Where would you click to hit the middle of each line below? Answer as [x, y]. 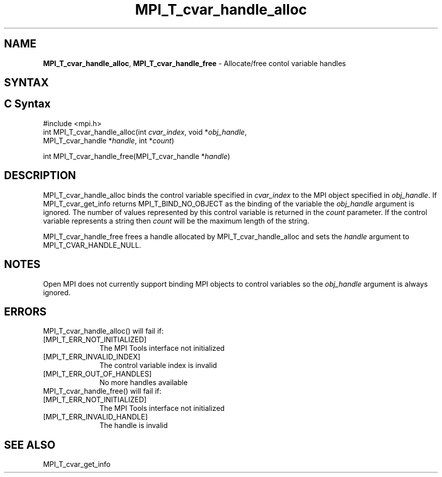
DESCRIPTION [40, 176]
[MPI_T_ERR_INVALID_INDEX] [92, 357]
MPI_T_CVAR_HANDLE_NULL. [92, 245]
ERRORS [25, 311]
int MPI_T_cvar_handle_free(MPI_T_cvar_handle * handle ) [137, 156]
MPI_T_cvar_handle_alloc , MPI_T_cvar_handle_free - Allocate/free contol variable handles [195, 63]
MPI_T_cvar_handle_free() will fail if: [102, 391]
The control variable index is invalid [158, 365]
